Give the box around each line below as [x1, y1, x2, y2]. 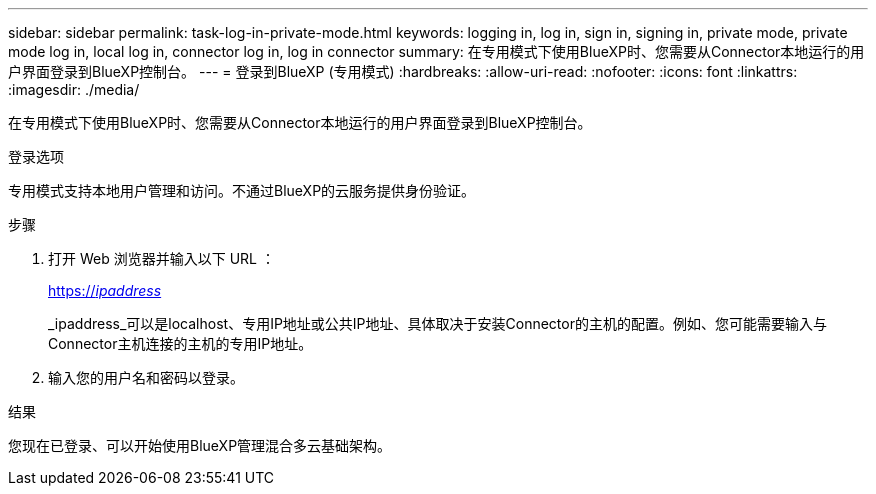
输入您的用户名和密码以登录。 [48, 369, 244, 386]
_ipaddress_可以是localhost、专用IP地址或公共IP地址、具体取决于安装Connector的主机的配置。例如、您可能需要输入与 [48, 315, 827, 332]
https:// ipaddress [48, 282, 162, 299]
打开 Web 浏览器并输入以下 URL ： [48, 250, 275, 267]
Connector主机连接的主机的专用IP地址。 [48, 335, 313, 352]
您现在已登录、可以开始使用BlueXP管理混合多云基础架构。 [8, 437, 392, 454]
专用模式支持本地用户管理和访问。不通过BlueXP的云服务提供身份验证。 [8, 182, 476, 199]
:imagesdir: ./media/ [8, 81, 140, 98]
